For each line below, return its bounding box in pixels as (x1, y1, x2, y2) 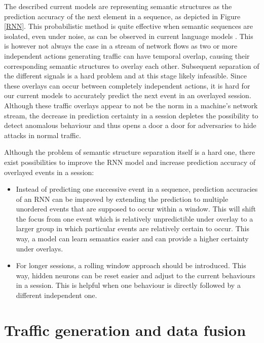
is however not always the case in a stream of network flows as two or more (4, 40, 238, 51)
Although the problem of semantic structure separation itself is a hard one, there (4, 147, 255, 157)
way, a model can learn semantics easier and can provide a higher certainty (16, 233, 249, 244)
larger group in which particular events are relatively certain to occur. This (16, 223, 249, 234)
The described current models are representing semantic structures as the (4, 1, 232, 11)
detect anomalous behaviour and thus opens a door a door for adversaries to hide (4, 120, 256, 131)
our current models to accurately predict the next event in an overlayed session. (4, 90, 251, 101)
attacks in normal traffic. (4, 130, 81, 140)
